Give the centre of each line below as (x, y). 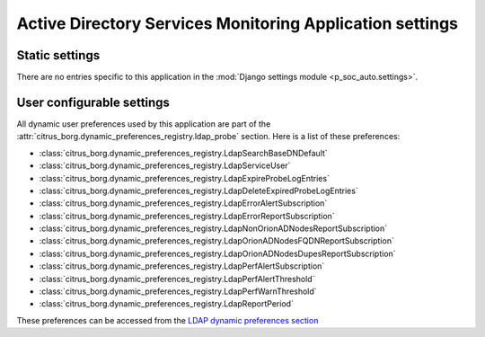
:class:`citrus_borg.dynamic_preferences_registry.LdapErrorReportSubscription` (187, 216)
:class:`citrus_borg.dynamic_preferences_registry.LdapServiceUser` (165, 165)
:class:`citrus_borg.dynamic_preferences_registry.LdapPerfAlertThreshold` (177, 279)
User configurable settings (93, 102)
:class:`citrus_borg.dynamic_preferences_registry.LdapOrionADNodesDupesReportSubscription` (217, 253)
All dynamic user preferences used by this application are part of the (144, 124)
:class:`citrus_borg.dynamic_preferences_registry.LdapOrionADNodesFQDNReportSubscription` (216, 241)
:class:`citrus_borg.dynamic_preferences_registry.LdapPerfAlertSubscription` (182, 266)
